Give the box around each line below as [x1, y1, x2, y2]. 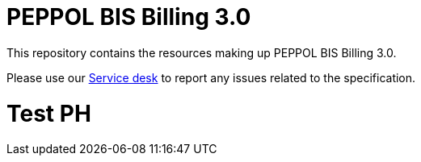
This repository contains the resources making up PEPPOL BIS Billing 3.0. [6, 45, 397, 60]
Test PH [6, 99, 91, 127]
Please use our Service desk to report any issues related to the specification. [6, 70, 416, 85]
